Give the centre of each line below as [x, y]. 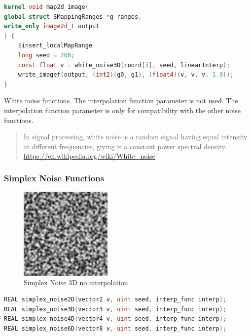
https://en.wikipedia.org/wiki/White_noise [89, 156]
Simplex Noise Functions [54, 178]
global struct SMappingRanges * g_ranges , [73, 17]
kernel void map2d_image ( [46, 7]
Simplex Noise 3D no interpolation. [77, 282]
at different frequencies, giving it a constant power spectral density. [125, 146]
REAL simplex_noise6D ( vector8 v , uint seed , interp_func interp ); [115, 328]
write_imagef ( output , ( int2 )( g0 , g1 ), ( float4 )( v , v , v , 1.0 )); [126, 75]
